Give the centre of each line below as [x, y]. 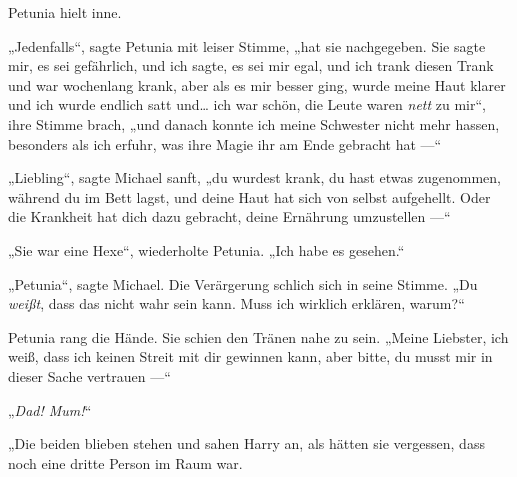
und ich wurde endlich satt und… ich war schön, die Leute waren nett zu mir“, [247, 104]
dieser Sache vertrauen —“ [89, 375]
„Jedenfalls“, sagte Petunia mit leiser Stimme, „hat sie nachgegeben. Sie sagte [247, 45]
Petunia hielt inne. [65, 12]
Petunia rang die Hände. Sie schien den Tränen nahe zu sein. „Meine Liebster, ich [258, 336]
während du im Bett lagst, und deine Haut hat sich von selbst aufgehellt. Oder [249, 196]
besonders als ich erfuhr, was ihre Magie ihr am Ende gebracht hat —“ [225, 143]
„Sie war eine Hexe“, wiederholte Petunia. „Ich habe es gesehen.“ [206, 249]
